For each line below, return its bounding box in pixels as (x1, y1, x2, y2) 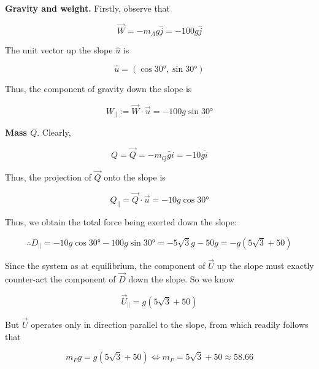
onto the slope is (104, 170, 166, 183)
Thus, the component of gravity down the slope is (5, 82, 192, 95)
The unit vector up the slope (5, 44, 113, 56)
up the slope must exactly (217, 259, 314, 272)
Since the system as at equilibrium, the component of (5, 259, 206, 272)
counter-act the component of (5, 273, 116, 285)
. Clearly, (37, 126, 71, 139)
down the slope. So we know (128, 273, 234, 285)
